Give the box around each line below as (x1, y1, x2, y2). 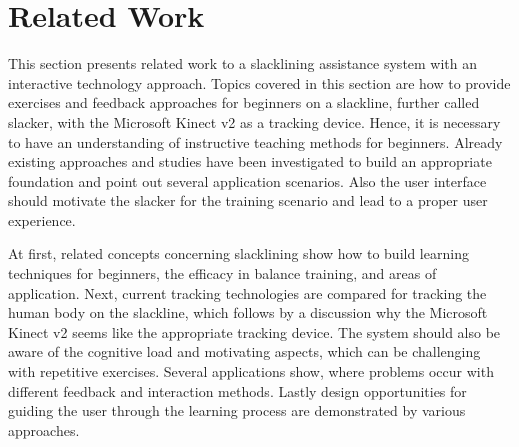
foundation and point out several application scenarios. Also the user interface (8, 170, 487, 191)
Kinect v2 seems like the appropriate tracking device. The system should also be (8, 321, 501, 342)
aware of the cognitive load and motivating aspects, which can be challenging (8, 341, 481, 362)
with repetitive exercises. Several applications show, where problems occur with (8, 361, 494, 382)
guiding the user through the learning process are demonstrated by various (8, 400, 466, 421)
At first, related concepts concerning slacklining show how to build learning (8, 243, 469, 264)
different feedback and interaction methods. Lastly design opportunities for (8, 380, 467, 401)
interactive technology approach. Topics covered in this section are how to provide (8, 72, 511, 93)
